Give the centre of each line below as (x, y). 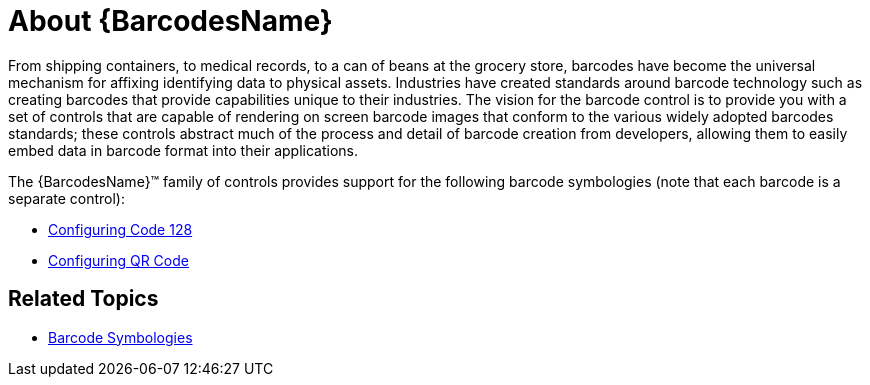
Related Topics (83, 299)
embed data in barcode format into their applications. (183, 150)
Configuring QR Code (118, 260)
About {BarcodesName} (170, 21)
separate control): (67, 198)
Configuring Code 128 (120, 229)
